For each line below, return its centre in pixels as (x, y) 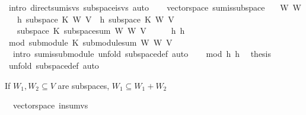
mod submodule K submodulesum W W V (90, 42)
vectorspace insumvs (50, 105)
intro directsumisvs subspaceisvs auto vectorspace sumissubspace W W (155, 7)
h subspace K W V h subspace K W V (95, 19)
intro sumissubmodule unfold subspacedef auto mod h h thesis (142, 54)
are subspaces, (84, 85)
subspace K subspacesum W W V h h (101, 31)
